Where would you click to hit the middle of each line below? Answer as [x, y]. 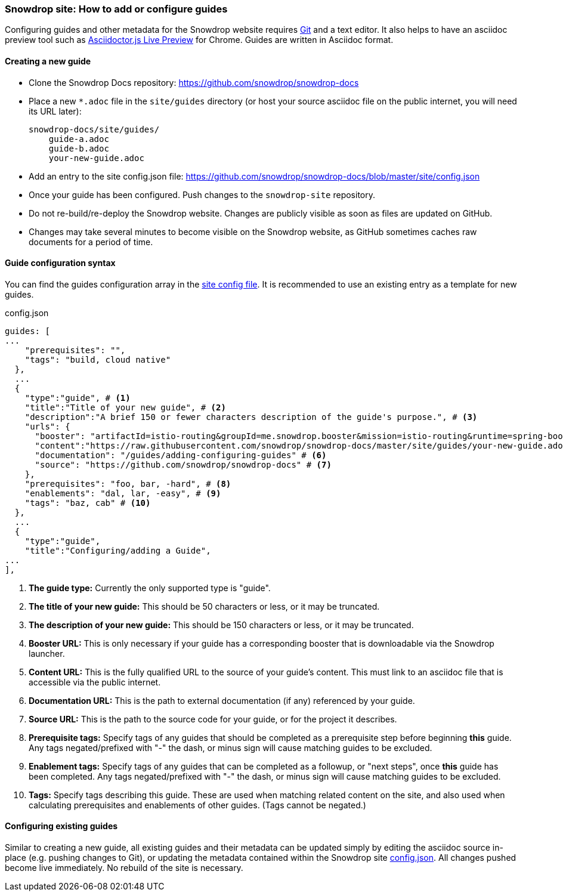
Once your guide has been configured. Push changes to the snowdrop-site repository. [202, 194]
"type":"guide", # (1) [78, 398]
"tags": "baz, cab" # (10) [88, 503]
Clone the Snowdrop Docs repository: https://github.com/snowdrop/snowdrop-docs [194, 82]
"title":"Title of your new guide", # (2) [125, 407]
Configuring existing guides [61, 826]
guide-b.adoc [79, 148]
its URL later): [55, 111]
